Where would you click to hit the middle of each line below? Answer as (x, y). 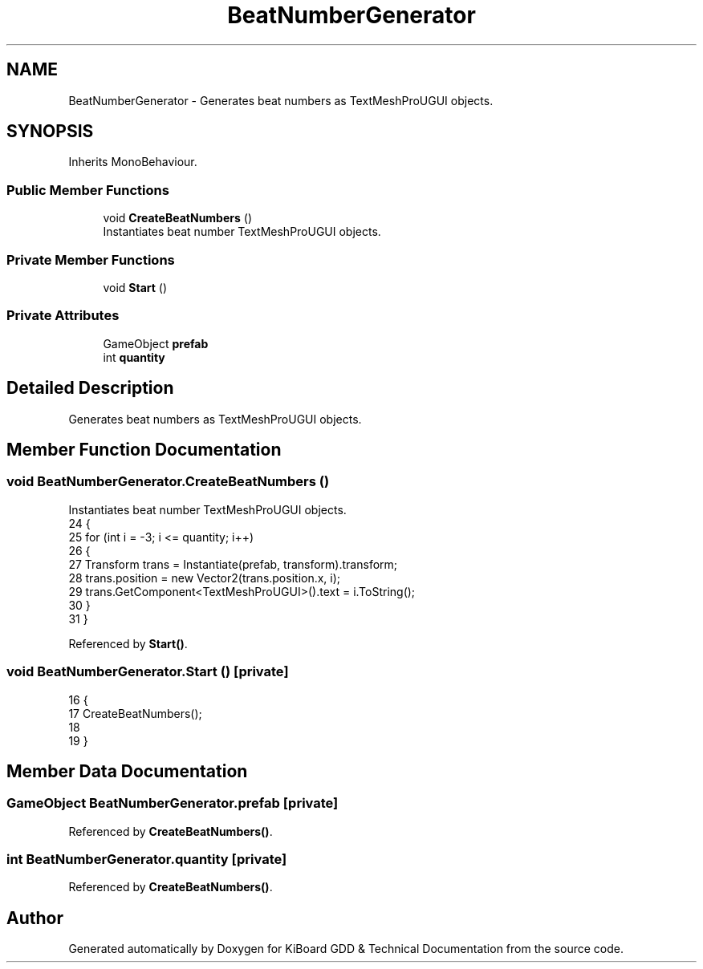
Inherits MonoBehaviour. (133, 162)
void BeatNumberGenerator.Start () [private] (148, 672)
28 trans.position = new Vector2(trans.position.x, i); (205, 578)
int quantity (134, 357)
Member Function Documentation (144, 449)
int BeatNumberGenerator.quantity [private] (147, 860)
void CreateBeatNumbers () (177, 218)
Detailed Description (90, 388)
